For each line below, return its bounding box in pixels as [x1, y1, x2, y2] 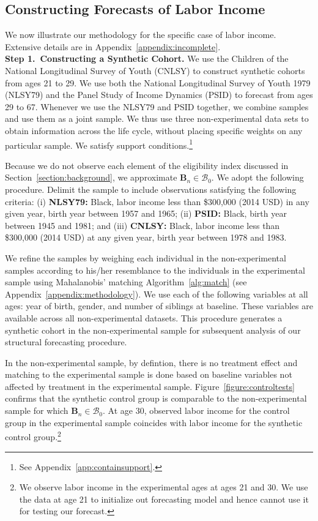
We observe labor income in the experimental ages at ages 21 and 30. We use [19, 481, 308, 493]
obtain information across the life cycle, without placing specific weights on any [5, 124, 303, 137]
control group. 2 [5, 429, 61, 443]
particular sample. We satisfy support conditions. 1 [5, 137, 193, 151]
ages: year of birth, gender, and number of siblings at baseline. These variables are [5, 299, 313, 312]
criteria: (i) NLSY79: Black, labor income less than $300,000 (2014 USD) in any [5, 195, 309, 208]
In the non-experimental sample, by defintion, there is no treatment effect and [5, 356, 298, 369]
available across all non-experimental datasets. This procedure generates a [5, 311, 283, 324]
